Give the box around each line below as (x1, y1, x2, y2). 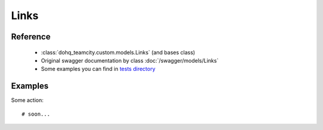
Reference (11, 32, 51, 42)
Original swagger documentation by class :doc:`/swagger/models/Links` (41, 57, 219, 64)
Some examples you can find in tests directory (41, 66, 156, 73)
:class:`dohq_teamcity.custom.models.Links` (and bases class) (41, 48, 196, 56)
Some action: (11, 97, 44, 104)
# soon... (22, 110, 50, 117)
